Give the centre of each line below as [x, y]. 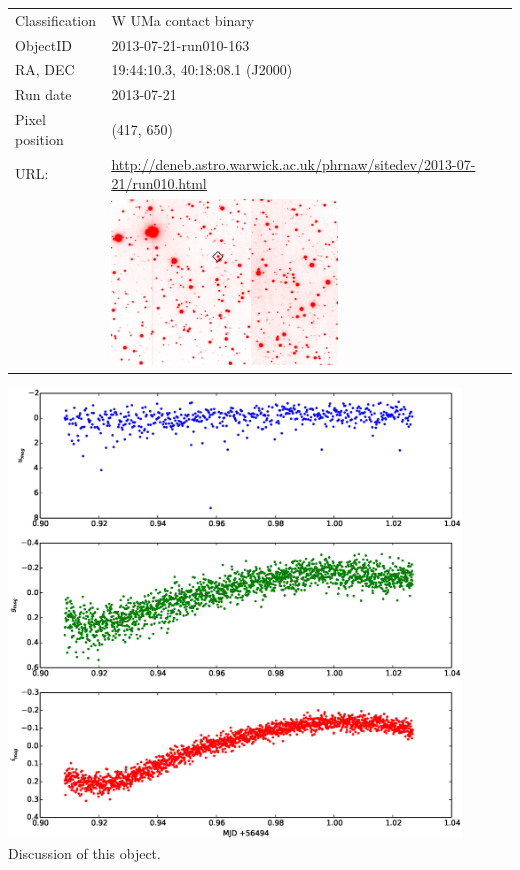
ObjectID [43, 44]
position [39, 138]
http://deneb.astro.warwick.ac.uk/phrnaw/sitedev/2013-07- [293, 163]
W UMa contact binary [183, 19]
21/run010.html [159, 183]
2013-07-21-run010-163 [180, 44]
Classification [56, 19]
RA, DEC [45, 69]
